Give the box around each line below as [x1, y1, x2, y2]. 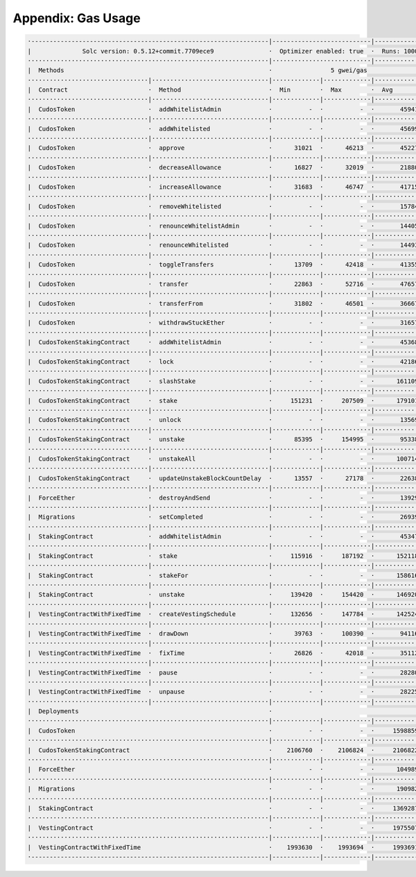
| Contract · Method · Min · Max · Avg [27, 86, 393, 94]
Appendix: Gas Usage [12, 10, 141, 26]
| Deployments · [27, 708, 273, 715]
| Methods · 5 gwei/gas [27, 67, 367, 74]
